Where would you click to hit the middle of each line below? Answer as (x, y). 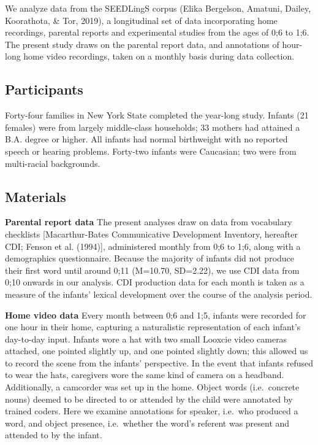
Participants (44, 89)
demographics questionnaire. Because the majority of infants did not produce (150, 258)
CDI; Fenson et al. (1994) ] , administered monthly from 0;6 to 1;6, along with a (153, 246)
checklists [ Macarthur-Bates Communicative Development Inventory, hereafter (151, 234)
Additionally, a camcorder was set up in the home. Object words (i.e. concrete (152, 387)
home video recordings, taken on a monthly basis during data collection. (159, 56)
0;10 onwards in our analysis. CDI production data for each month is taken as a (155, 282)
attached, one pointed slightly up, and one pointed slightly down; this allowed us (157, 351)
